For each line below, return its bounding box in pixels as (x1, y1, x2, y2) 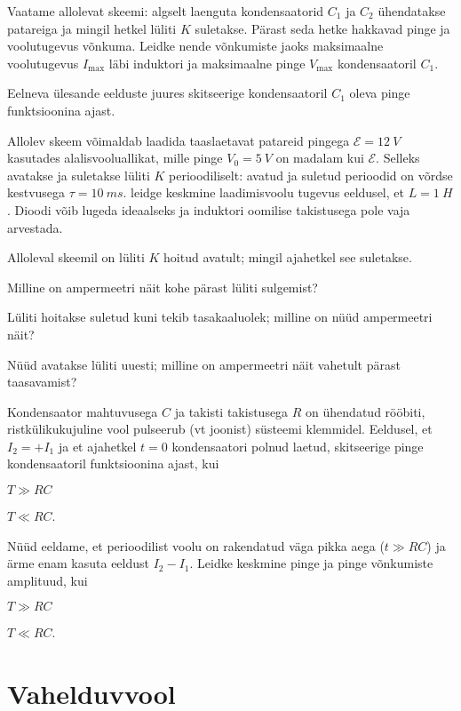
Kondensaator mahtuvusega (7, 402, 158, 420)
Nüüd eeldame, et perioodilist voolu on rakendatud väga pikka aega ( (7, 536, 385, 555)
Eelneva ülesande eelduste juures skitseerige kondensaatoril (7, 84, 328, 102)
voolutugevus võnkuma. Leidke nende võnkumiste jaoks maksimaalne (7, 36, 384, 55)
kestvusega (7, 183, 66, 202)
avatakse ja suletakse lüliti (7, 165, 150, 184)
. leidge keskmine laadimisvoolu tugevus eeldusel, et (123, 183, 404, 202)
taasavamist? (7, 372, 77, 391)
